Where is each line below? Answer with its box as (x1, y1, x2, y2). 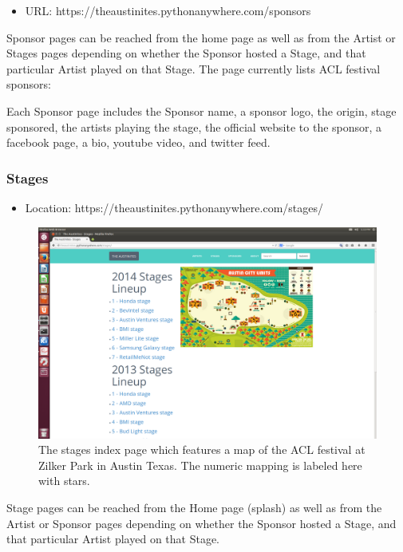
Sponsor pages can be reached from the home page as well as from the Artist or (6, 29, 396, 45)
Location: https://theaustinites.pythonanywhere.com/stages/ (25, 199, 323, 215)
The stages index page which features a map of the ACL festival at (38, 441, 365, 458)
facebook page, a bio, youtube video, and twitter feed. (6, 134, 271, 151)
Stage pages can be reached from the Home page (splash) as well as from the (6, 499, 382, 515)
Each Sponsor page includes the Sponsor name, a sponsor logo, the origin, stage (6, 102, 397, 119)
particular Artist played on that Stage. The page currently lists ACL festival (6, 60, 381, 77)
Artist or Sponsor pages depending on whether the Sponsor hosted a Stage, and (6, 515, 397, 531)
